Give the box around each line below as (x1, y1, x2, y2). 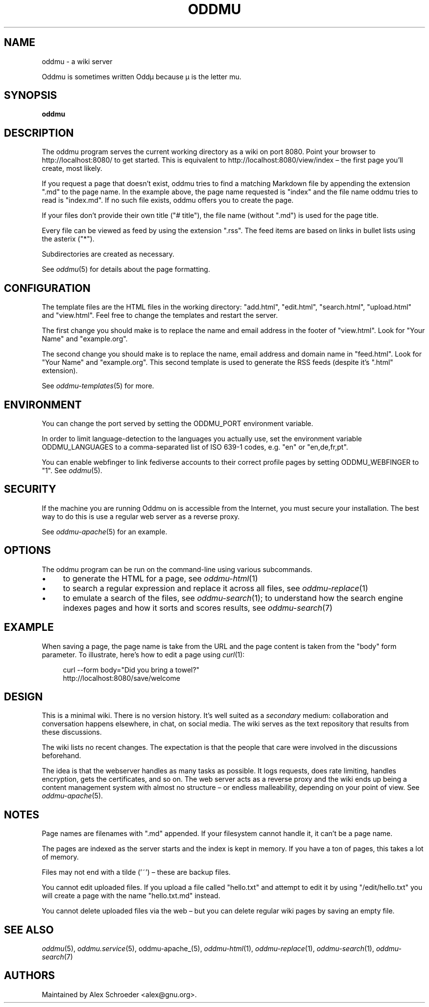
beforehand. (42, 751, 81, 760)
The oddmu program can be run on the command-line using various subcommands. (42, 565, 312, 574)
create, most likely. (42, 164, 102, 173)
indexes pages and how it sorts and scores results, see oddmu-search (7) (63, 602, 333, 613)
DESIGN (4, 690, 43, 703)
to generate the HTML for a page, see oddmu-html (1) (63, 573, 258, 583)
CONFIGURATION (4, 282, 91, 294)
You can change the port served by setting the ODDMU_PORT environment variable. (42, 419, 313, 428)
